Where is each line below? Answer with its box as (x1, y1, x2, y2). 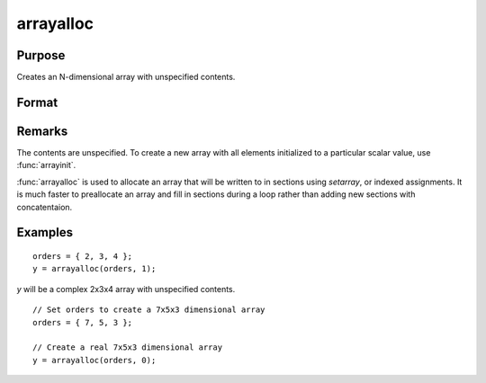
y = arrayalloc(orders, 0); (32, 355, 157, 365)
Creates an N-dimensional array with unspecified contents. (16, 72, 236, 83)
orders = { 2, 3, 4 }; (32, 251, 133, 261)
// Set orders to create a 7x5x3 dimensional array (32, 305, 265, 315)
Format (16, 94, 58, 110)
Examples (16, 225, 74, 240)
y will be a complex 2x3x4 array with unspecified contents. (16, 283, 236, 294)
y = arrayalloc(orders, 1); (32, 263, 157, 274)
